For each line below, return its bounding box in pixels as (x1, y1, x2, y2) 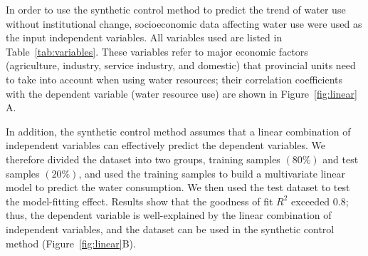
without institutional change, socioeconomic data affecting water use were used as (6, 16, 362, 31)
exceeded (291, 193, 330, 208)
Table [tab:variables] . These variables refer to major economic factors (6, 43, 308, 58)
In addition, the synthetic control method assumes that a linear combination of (6, 123, 351, 138)
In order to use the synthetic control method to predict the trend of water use (6, 2, 346, 16)
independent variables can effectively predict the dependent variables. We (6, 138, 326, 153)
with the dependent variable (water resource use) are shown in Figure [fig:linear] (6, 86, 357, 101)
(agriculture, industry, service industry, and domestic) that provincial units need (6, 58, 356, 73)
